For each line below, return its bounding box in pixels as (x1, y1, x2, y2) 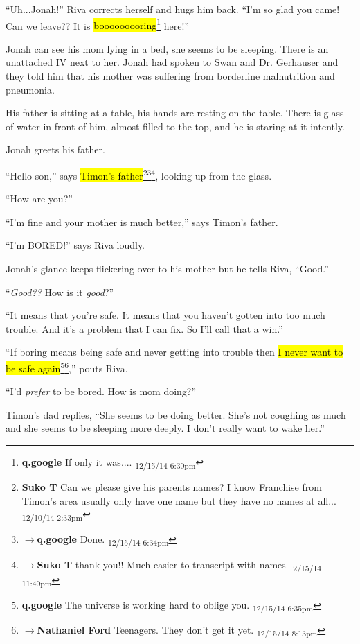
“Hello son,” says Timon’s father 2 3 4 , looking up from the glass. (6, 166, 272, 182)
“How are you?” (6, 191, 73, 206)
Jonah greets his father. (6, 142, 105, 157)
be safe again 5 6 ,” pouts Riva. (6, 359, 128, 375)
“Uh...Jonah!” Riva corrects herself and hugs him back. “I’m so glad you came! (6, 2, 340, 16)
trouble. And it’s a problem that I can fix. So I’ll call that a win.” (6, 321, 283, 336)
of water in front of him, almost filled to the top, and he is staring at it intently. (6, 119, 345, 133)
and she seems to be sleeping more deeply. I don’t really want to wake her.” (6, 421, 325, 435)
